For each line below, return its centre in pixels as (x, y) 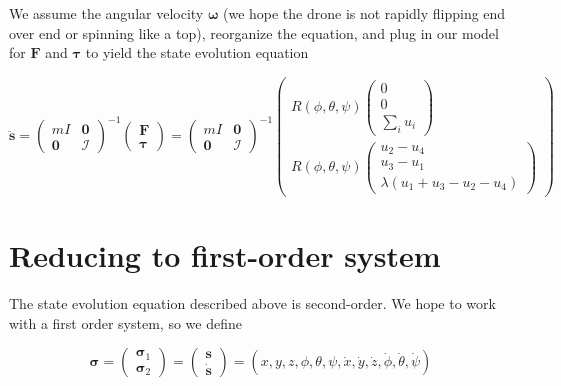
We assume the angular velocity (106, 13)
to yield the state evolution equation (197, 52)
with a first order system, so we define (125, 322)
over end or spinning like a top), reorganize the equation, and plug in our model (254, 32)
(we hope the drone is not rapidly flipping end (364, 13)
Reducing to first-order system (225, 255)
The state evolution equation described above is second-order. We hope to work (252, 303)
